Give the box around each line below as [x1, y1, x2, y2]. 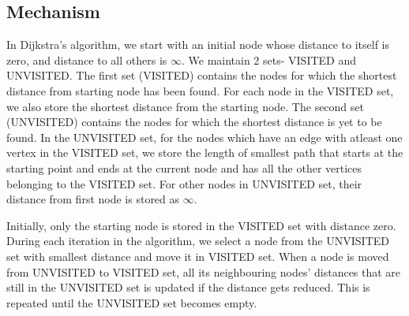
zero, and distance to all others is [6, 51, 167, 68]
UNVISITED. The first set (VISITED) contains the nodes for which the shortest [6, 67, 397, 84]
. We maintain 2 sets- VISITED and [181, 51, 356, 68]
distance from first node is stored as [6, 191, 180, 207]
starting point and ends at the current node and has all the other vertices [6, 159, 362, 176]
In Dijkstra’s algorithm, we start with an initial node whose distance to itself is [6, 36, 390, 53]
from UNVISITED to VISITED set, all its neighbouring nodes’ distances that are [6, 263, 401, 280]
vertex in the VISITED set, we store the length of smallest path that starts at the [6, 144, 403, 161]
